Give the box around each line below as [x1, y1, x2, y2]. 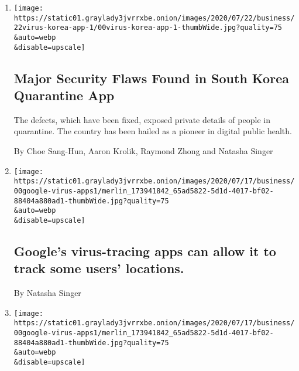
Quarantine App [13, 86, 115, 104]
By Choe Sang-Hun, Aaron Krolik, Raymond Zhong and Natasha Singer [13, 145, 273, 157]
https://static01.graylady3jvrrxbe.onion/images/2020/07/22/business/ [13, 13, 295, 22]
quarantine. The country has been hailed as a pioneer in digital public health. [13, 125, 292, 137]
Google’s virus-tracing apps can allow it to [13, 241, 276, 260]
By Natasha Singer [13, 287, 81, 299]
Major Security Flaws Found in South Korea [13, 69, 289, 87]
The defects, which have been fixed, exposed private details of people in [13, 113, 270, 125]
